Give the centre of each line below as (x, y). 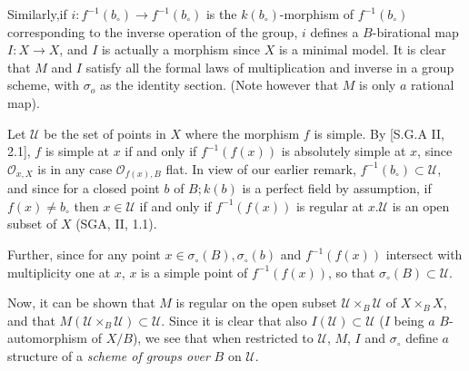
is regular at (329, 205)
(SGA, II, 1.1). (116, 224)
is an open (421, 205)
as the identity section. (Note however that (219, 85)
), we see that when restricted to (223, 338)
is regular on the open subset (256, 303)
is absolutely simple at (344, 151)
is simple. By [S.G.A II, (379, 133)
